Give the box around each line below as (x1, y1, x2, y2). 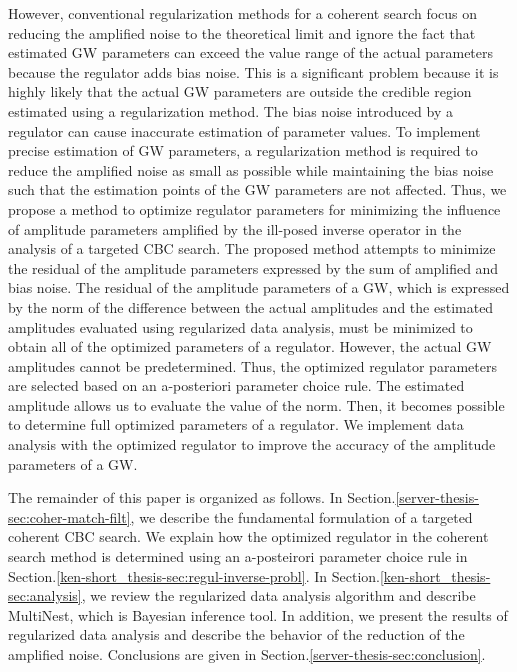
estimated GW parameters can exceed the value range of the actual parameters (8, 42, 494, 63)
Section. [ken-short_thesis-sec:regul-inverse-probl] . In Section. (8, 565, 380, 586)
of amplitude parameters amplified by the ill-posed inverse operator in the (8, 218, 462, 239)
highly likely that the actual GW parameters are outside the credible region (8, 81, 472, 102)
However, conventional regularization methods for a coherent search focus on (8, 3, 478, 23)
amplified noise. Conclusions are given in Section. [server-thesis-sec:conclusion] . (8, 644, 486, 664)
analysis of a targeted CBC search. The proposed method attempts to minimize (8, 238, 496, 259)
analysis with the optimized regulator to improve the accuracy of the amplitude (8, 434, 496, 455)
